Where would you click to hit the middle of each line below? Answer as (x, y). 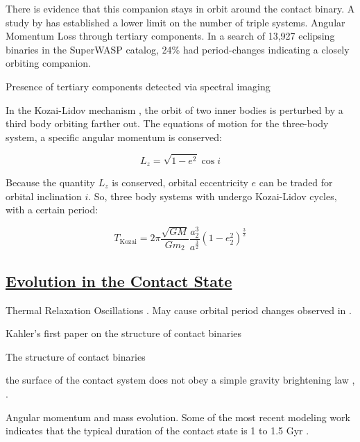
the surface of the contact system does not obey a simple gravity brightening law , (180, 380)
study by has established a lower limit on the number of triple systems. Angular (175, 22)
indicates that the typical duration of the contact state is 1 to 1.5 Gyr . (157, 431)
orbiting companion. (48, 63)
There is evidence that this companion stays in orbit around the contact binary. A (180, 8)
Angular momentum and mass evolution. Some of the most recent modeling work (178, 417)
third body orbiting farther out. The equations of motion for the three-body (167, 123)
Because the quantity (50, 182)
